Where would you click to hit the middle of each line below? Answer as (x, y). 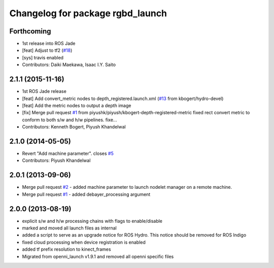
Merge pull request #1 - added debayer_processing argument (86, 194)
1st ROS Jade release (44, 91)
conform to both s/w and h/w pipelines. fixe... (70, 120)
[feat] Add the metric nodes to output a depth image (77, 105)
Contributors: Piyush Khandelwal (56, 160)
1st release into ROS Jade (49, 44)
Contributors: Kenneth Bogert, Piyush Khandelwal (74, 127)
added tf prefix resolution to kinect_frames (66, 249)
